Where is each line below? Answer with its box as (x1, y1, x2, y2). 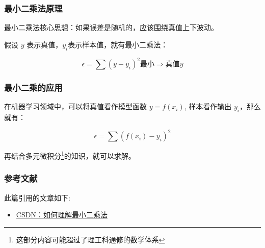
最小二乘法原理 (4, 2, 63, 14)
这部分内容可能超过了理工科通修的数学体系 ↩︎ (16, 234, 165, 244)
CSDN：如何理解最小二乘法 (16, 209, 108, 220)
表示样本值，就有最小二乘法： (68, 39, 168, 49)
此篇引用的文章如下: (4, 192, 70, 203)
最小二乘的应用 (4, 81, 63, 94)
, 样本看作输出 (184, 101, 232, 112)
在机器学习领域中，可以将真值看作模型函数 (4, 101, 147, 112)
